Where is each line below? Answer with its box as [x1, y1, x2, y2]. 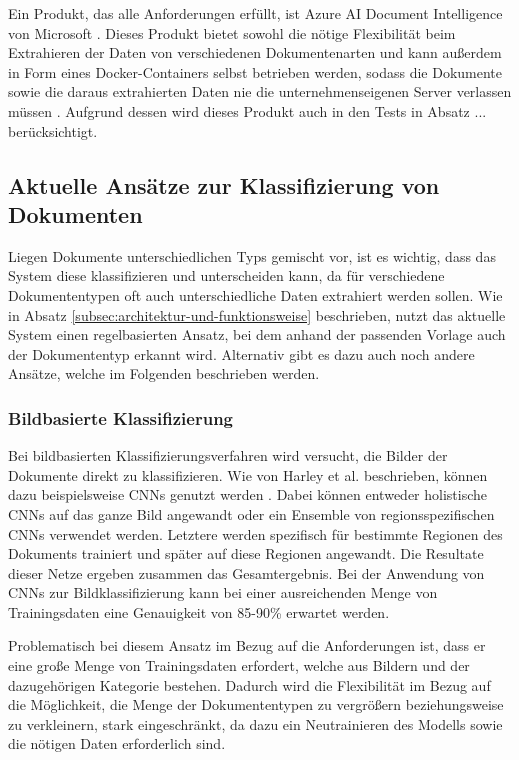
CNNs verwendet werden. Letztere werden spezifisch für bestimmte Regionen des [8, 523, 503, 544]
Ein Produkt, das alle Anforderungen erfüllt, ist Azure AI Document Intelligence [8, 3, 503, 23]
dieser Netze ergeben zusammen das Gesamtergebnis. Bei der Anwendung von [8, 562, 485, 583]
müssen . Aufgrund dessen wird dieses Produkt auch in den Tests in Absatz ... [8, 100, 487, 121]
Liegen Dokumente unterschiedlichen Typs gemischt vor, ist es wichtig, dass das [8, 245, 496, 266]
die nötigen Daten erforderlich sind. [8, 733, 226, 754]
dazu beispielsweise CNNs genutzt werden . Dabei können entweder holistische [8, 484, 488, 505]
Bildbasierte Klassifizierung [8, 405, 233, 430]
